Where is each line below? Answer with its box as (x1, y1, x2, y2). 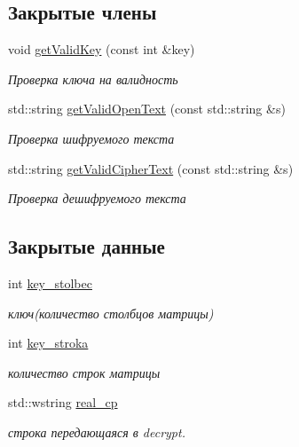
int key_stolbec (8, 273, 92, 292)
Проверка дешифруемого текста (8, 189, 186, 208)
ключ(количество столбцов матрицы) (8, 303, 214, 322)
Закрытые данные (8, 232, 165, 260)
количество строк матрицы (8, 363, 161, 381)
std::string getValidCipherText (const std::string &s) (8, 159, 294, 177)
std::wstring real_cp (8, 393, 118, 412)
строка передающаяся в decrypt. (8, 422, 185, 441)
